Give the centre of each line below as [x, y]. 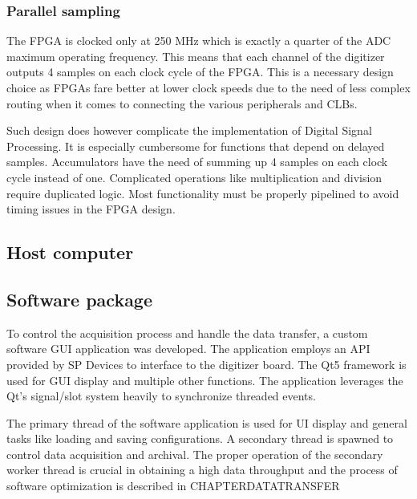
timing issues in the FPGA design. [91, 209]
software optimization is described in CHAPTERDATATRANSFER [173, 486]
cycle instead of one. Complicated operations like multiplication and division [194, 177]
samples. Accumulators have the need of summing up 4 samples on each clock [197, 162]
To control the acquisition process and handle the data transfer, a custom [187, 333]
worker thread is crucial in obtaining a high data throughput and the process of [202, 470]
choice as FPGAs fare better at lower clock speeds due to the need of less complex [208, 87]
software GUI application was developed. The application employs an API [188, 349]
